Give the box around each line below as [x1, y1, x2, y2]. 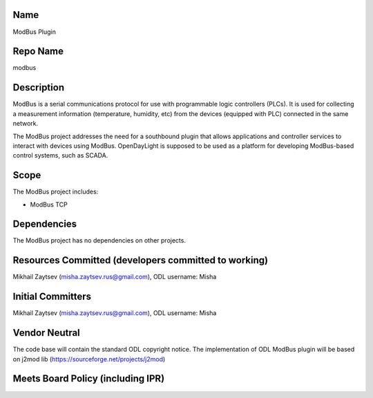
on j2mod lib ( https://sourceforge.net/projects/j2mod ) [12, 354, 166, 363]
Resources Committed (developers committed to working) [12, 254, 269, 266]
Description [12, 82, 65, 93]
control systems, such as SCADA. [12, 151, 108, 160]
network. [12, 120, 39, 128]
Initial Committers [12, 291, 92, 303]
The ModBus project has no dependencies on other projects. [12, 236, 186, 245]
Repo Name [12, 46, 64, 57]
